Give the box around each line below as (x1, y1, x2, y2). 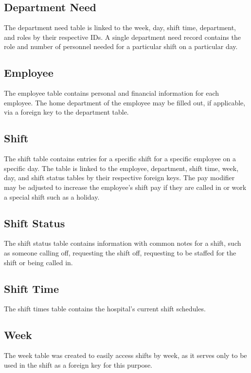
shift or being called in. (4, 257, 73, 267)
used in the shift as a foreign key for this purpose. (4, 359, 153, 370)
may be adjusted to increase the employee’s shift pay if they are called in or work (4, 182, 247, 192)
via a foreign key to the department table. (4, 107, 129, 117)
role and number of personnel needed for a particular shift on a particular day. (4, 41, 238, 51)
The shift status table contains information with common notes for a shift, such (4, 238, 241, 248)
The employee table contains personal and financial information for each (4, 88, 219, 98)
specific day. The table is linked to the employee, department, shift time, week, (4, 163, 239, 173)
